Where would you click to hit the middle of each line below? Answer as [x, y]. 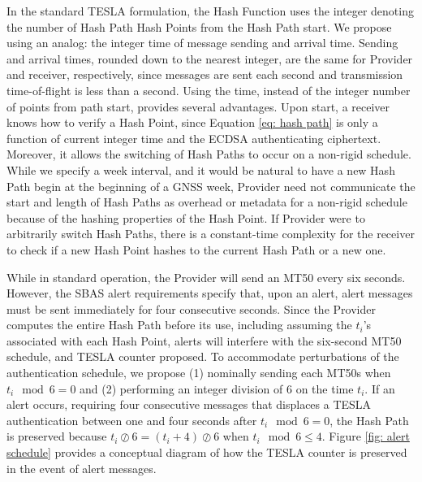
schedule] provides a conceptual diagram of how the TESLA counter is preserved [207, 452]
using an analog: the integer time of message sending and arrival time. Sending [202, 43]
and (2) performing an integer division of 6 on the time [217, 388]
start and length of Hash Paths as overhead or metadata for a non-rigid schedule [207, 202]
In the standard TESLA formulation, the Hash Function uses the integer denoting [210, 11]
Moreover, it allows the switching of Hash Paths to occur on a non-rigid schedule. [209, 154]
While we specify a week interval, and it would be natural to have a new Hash [201, 169]
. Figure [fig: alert [366, 436]
